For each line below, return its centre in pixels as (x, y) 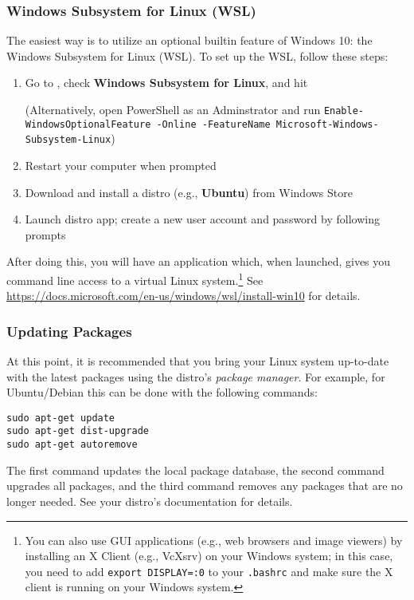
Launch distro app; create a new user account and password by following (202, 219)
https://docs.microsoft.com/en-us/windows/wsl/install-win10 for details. (184, 296)
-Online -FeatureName (213, 124)
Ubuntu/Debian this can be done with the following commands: (162, 392)
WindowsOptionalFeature (88, 124)
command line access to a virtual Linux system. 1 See (135, 278)
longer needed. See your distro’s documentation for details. (150, 501)
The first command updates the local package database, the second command (195, 470)
